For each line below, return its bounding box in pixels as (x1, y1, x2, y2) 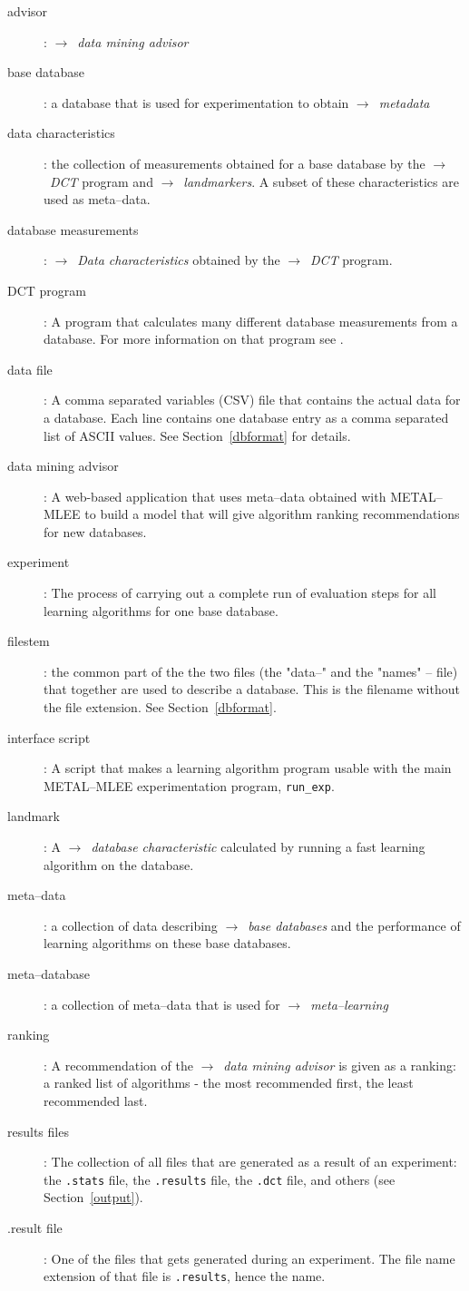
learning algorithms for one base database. (44, 601, 278, 620)
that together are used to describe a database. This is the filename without (44, 680, 460, 699)
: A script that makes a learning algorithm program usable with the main (44, 758, 452, 778)
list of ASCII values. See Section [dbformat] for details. (44, 425, 351, 445)
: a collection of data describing (44, 915, 218, 934)
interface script (7, 728, 91, 747)
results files (7, 1121, 69, 1140)
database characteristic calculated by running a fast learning (91, 837, 425, 856)
